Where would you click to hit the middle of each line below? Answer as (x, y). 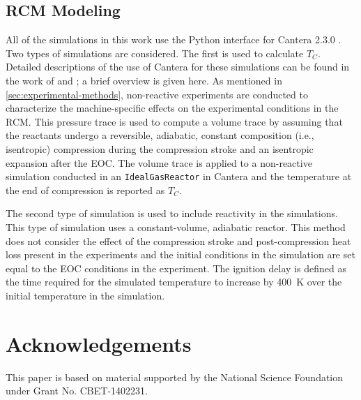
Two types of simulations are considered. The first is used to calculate (155, 53)
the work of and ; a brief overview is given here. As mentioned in (144, 80)
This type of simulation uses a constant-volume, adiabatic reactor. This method (176, 227)
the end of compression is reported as (85, 190)
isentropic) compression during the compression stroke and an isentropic (160, 148)
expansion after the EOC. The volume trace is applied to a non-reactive (159, 162)
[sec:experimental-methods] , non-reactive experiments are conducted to (157, 94)
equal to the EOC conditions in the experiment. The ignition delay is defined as (176, 268)
